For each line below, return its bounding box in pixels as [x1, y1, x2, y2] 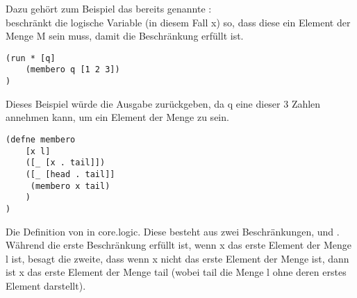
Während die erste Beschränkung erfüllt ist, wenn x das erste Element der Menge [6, 238, 351, 252]
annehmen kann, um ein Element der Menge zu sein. [6, 110, 229, 124]
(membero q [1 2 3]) [25, 65, 120, 75]
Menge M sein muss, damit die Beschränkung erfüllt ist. [6, 28, 244, 43]
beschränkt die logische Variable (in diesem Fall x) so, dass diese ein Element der [6, 15, 351, 29]
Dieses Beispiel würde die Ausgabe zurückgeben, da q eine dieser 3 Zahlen [6, 96, 321, 110]
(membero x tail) [30, 181, 110, 191]
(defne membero [6, 134, 76, 144]
